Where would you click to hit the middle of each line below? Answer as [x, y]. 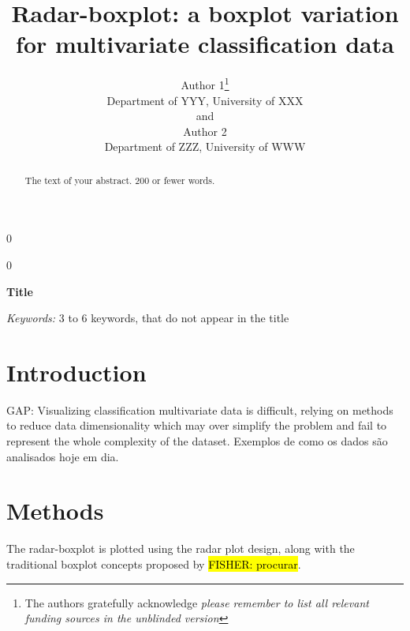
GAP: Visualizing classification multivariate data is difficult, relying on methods [200, 409]
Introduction [76, 372]
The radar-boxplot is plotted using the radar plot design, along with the [181, 548]
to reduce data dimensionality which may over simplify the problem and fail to [197, 425]
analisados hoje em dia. [63, 456]
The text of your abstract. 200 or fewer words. [120, 180]
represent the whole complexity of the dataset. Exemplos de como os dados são [197, 441]
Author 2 [205, 131]
